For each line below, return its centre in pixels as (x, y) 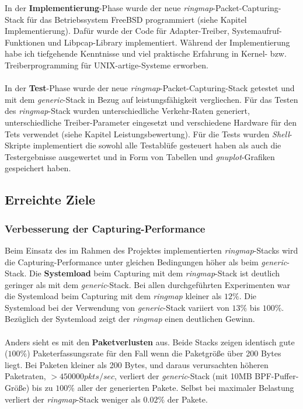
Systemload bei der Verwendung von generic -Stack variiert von (117, 307)
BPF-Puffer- (277, 376)
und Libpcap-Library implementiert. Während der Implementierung (169, 42)
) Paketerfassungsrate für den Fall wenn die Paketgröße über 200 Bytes (154, 353)
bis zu (42, 388)
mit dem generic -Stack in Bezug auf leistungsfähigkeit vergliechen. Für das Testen (151, 99)
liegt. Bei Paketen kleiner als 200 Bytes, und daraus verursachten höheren (137, 364)
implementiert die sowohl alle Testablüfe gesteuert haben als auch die (157, 145)
